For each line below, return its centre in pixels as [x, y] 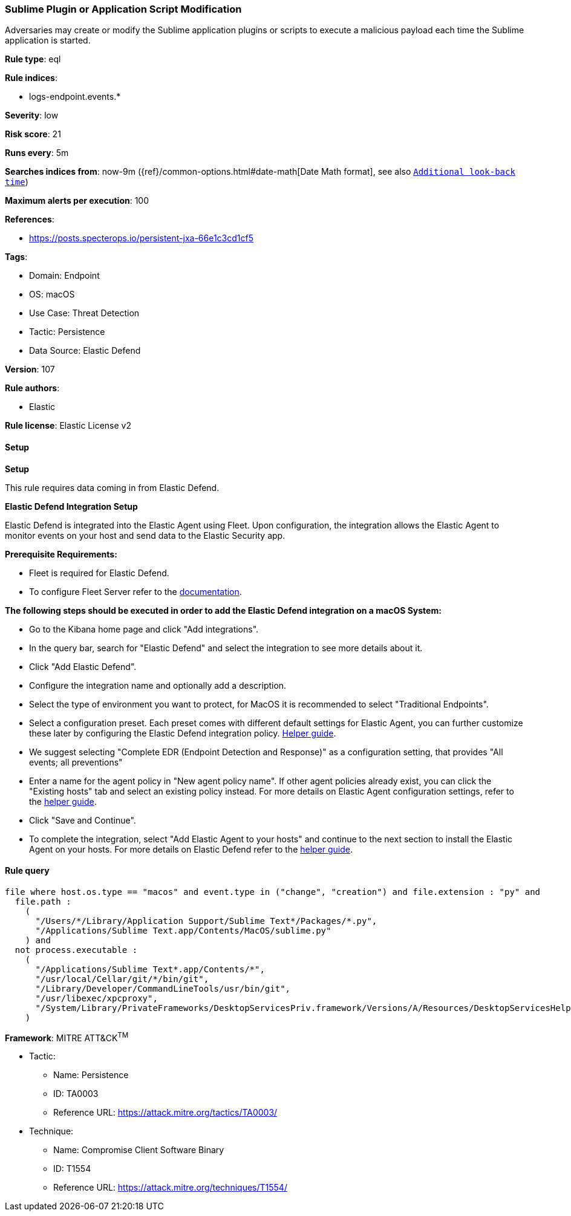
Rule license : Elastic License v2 [68, 426]
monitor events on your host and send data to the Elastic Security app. [145, 535]
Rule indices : [31, 78]
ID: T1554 [72, 1169]
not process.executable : [76, 950]
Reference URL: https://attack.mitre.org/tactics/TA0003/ [165, 1113]
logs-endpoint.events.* [75, 97]
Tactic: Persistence [67, 332]
